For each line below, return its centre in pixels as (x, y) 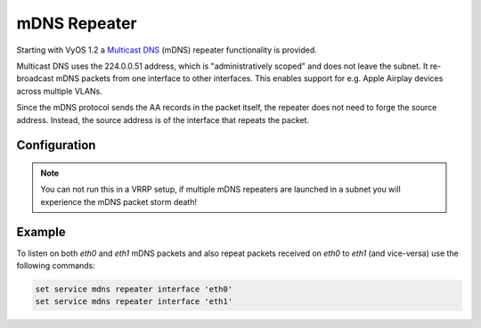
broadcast (35, 78)
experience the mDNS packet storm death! (119, 201)
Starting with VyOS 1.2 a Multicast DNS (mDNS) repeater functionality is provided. (167, 50)
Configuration (56, 146)
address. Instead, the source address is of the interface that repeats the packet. (163, 119)
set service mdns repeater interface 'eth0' (134, 289)
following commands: (56, 265)
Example (41, 232)
